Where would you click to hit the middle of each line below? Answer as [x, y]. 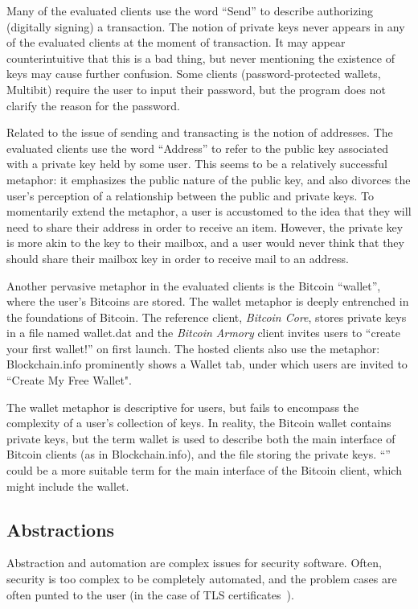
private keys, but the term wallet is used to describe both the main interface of [201, 438]
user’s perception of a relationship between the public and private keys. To [191, 195]
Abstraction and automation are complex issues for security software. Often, [194, 563]
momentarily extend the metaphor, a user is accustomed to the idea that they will [209, 211]
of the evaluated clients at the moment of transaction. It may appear [176, 42]
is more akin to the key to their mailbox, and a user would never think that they [205, 243]
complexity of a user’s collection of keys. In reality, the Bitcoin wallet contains [199, 423]
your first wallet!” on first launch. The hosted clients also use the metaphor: [193, 348]
